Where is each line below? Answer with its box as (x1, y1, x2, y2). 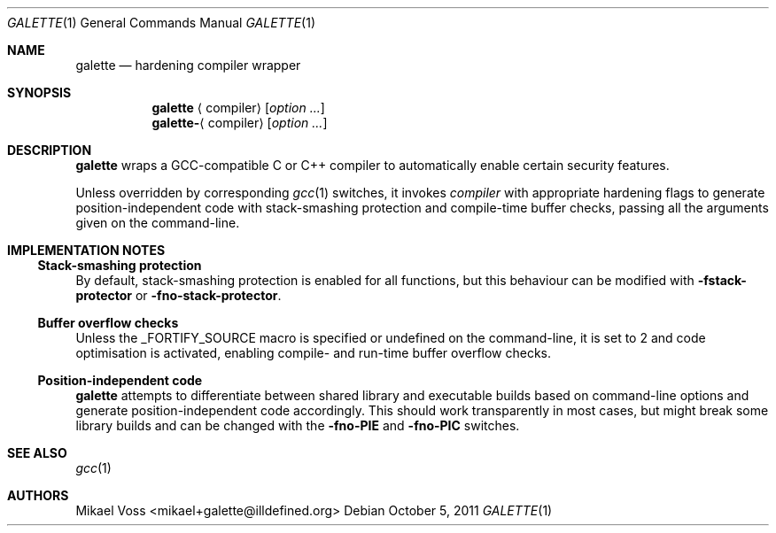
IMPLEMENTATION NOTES (7, 243, 166, 258)
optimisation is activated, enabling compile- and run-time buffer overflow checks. (75, 345, 552, 360)
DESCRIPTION (7, 143, 92, 158)
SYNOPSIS (7, 85, 72, 100)
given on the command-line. (75, 215, 240, 230)
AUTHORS (7, 488, 69, 503)
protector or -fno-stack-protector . (75, 288, 282, 303)
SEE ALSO (7, 445, 67, 460)
